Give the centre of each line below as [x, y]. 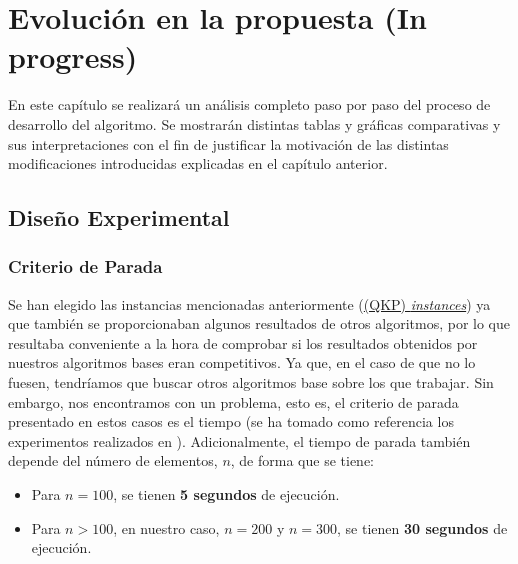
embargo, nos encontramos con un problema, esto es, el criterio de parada [233, 401]
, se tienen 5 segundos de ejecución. [226, 494]
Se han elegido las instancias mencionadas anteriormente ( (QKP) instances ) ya [249, 303]
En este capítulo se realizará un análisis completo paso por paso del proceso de [249, 104]
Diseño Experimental [119, 217]
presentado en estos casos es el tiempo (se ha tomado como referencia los [231, 421]
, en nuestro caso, [166, 527]
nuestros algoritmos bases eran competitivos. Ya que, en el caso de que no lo [242, 362]
